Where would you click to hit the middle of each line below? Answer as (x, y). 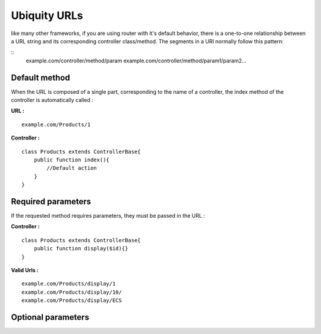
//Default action (72, 168)
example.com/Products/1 (56, 124)
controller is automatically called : (52, 100)
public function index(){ (72, 160)
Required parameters (51, 201)
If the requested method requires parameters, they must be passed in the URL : (108, 216)
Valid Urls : (25, 270)
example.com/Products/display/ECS (72, 300)
